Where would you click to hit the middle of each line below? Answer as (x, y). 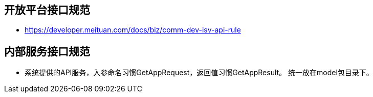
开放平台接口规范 (47, 10)
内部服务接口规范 (47, 51)
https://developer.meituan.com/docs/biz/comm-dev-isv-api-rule (133, 30)
